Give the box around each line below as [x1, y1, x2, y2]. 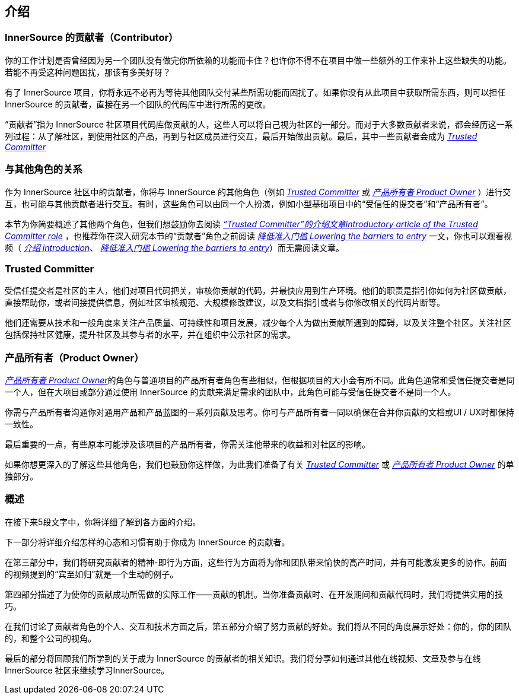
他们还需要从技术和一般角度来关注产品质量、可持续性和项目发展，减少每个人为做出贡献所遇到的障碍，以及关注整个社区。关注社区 [5, 317, 511, 328]
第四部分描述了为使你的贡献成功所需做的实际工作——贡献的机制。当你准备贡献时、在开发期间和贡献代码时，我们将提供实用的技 [5, 589, 503, 599]
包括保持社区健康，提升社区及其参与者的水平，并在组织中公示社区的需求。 [5, 329, 295, 340]
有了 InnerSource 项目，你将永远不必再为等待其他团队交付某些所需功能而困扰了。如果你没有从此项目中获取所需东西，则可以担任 [5, 87, 506, 97]
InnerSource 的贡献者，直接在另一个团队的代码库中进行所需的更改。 [5, 99, 271, 109]
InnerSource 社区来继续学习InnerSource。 [5, 665, 170, 675]
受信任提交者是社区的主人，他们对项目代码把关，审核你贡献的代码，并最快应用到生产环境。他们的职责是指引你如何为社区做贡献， [5, 285, 511, 296]
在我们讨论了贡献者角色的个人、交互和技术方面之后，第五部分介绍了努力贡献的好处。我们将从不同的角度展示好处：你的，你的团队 [5, 621, 511, 631]
